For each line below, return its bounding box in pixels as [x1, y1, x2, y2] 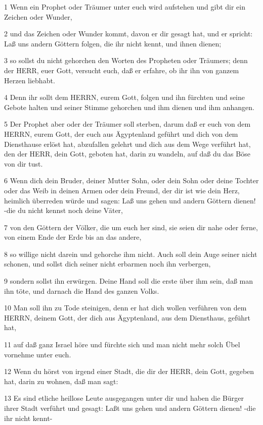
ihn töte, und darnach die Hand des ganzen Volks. [4, 285, 159, 296]
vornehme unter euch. [4, 349, 71, 359]
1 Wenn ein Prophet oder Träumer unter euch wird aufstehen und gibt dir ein [4, 2, 245, 12]
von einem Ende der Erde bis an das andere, [4, 232, 142, 242]
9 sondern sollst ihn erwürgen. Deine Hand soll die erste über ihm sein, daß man [4, 276, 253, 286]
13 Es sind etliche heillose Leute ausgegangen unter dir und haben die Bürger [4, 393, 244, 403]
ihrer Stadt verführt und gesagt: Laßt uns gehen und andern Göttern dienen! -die [4, 403, 256, 413]
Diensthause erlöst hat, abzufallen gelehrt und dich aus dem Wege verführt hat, [4, 138, 251, 149]
